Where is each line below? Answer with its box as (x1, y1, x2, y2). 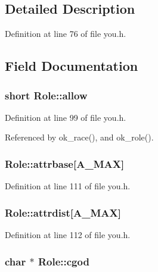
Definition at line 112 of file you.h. (5, 229, 131, 241)
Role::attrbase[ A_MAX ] (5, 156, 125, 171)
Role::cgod (38, 254, 89, 268)
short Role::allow (5, 87, 88, 102)
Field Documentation (5, 57, 138, 75)
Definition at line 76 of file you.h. (5, 27, 126, 40)
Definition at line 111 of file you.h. (5, 180, 131, 192)
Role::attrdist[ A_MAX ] (5, 205, 121, 220)
